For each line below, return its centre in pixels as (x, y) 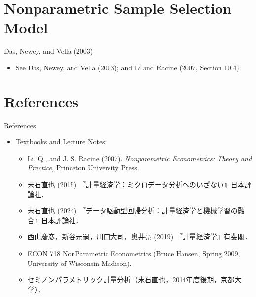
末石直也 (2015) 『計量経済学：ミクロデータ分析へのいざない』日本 (136, 184)
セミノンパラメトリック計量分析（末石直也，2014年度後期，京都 (131, 280)
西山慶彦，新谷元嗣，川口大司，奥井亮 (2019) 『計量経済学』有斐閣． (139, 237)
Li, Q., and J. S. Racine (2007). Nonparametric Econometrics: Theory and (140, 158)
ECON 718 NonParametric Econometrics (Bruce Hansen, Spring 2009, (134, 253)
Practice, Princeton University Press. (83, 168)
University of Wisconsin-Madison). (79, 263)
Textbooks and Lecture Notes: (61, 142)
